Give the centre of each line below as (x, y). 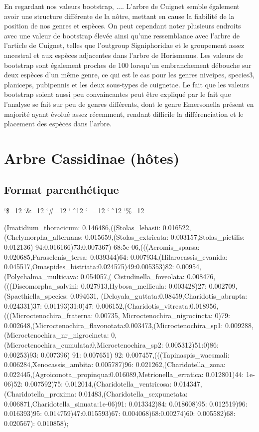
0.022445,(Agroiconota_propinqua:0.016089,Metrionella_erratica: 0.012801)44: (124, 374)
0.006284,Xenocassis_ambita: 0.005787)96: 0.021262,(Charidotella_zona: (115, 364)
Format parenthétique (62, 190)
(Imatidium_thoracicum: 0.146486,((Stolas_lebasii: (82, 227)
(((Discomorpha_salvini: (42, 286)
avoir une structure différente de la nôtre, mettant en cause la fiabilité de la (119, 16)
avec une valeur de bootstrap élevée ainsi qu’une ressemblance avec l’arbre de (122, 35)
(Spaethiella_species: (36, 296)
